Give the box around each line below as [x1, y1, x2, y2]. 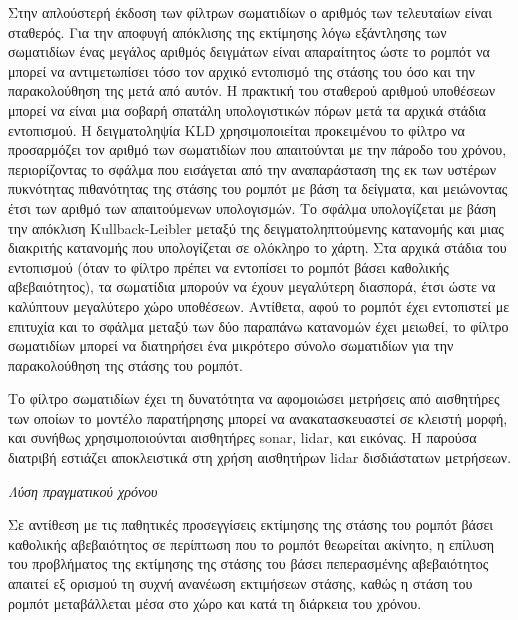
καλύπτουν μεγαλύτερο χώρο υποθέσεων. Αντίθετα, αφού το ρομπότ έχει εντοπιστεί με [8, 295, 510, 316]
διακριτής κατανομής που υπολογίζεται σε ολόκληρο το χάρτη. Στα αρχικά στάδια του [8, 237, 507, 258]
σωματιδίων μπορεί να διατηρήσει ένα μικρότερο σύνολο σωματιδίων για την [8, 335, 454, 356]
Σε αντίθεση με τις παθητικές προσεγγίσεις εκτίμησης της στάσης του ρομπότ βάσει [8, 514, 494, 535]
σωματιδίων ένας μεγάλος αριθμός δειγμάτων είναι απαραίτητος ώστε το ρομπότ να [8, 41, 490, 62]
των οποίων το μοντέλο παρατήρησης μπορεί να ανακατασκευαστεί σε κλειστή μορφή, [8, 407, 508, 428]
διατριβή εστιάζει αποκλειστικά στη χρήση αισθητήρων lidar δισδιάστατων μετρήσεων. [8, 447, 512, 468]
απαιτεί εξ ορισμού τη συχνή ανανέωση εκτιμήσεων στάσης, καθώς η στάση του [8, 573, 473, 594]
